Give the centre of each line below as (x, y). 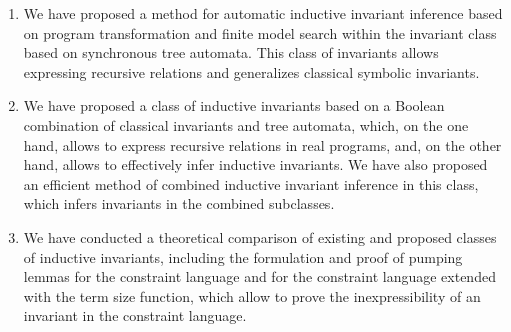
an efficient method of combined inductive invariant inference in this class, (251, 183)
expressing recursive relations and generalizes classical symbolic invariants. (251, 71)
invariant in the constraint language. (135, 315)
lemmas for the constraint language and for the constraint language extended (259, 276)
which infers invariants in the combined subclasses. (179, 203)
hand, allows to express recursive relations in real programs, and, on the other (262, 144)
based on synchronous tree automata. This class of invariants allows (231, 52)
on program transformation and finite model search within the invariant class (260, 32)
